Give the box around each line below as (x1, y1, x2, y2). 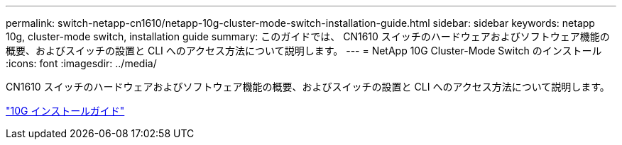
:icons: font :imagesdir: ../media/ (6, 57, 157, 69)
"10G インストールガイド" (6, 105, 125, 117)
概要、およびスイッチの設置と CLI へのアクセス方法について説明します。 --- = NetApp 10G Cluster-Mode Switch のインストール (6, 45, 602, 57)
